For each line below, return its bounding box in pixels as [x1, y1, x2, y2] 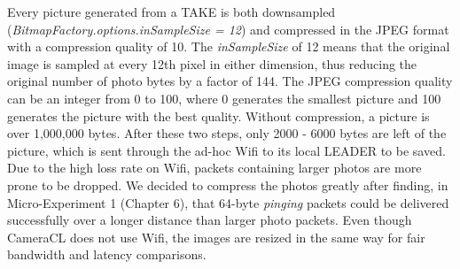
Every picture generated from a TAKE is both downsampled [7, 3, 336, 20]
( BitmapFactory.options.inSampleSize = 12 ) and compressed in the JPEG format [7, 19, 449, 38]
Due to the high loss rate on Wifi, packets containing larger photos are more [7, 158, 422, 177]
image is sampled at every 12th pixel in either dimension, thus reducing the [7, 54, 417, 73]
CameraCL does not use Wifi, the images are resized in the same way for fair [7, 227, 425, 246]
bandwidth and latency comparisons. [7, 245, 207, 264]
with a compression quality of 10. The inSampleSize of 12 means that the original [7, 37, 450, 56]
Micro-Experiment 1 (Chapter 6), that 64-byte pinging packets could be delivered [7, 193, 449, 211]
